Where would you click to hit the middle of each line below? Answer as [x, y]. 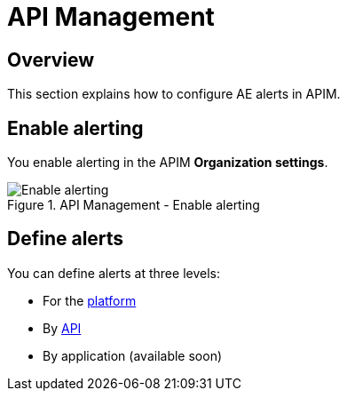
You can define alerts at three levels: [114, 273]
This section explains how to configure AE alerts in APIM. [174, 94]
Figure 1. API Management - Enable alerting [134, 205]
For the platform [90, 300]
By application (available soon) [133, 355]
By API [62, 328]
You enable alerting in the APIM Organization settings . [168, 163]
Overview [51, 60]
